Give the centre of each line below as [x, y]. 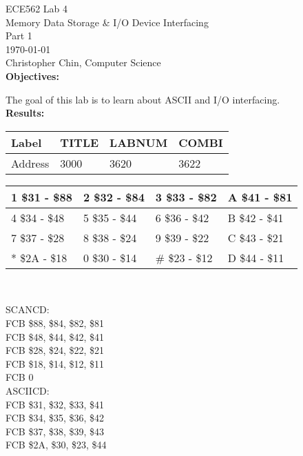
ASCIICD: [28, 390]
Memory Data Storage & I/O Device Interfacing [107, 22]
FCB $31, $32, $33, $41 [55, 404]
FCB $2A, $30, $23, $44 [56, 445]
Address [30, 163]
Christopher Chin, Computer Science [83, 62]
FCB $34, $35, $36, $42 [55, 418]
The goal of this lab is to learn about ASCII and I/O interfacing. [143, 99]
